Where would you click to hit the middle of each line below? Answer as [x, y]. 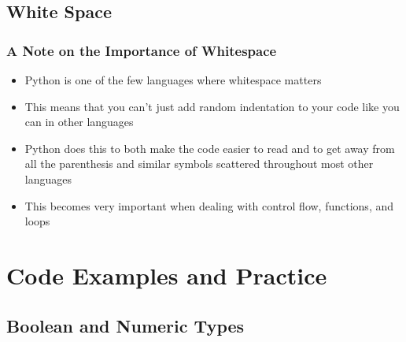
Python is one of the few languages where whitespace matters [173, 80]
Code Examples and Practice [167, 275]
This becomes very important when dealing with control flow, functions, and [209, 205]
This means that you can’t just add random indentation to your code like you [212, 106]
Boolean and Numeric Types [125, 325]
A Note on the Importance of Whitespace [142, 50]
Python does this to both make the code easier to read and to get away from [210, 148]
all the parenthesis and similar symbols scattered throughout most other [199, 164]
